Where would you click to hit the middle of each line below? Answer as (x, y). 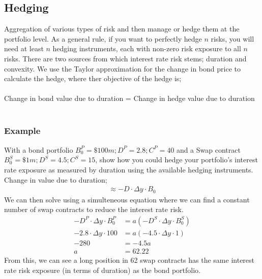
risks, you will (232, 38)
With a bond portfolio (39, 149)
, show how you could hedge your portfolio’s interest (177, 160)
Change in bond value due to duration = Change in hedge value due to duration (129, 98)
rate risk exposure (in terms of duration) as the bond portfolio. (102, 270)
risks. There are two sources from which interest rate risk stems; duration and (125, 58)
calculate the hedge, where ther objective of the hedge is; (93, 78)
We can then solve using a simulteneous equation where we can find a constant (127, 199)
